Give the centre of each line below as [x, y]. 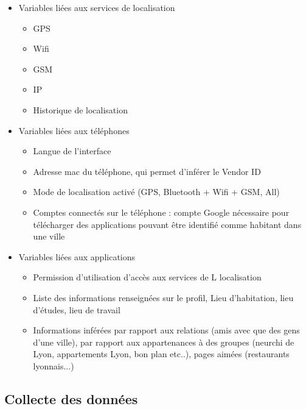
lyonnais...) [54, 365]
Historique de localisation [80, 109]
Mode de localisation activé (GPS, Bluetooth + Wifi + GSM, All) [156, 192]
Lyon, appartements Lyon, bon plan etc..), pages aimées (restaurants [161, 354]
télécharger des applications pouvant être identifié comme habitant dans [167, 224]
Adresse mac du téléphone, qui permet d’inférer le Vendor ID [147, 171]
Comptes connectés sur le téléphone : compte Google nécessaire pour [161, 212]
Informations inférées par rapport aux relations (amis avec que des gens [166, 330]
